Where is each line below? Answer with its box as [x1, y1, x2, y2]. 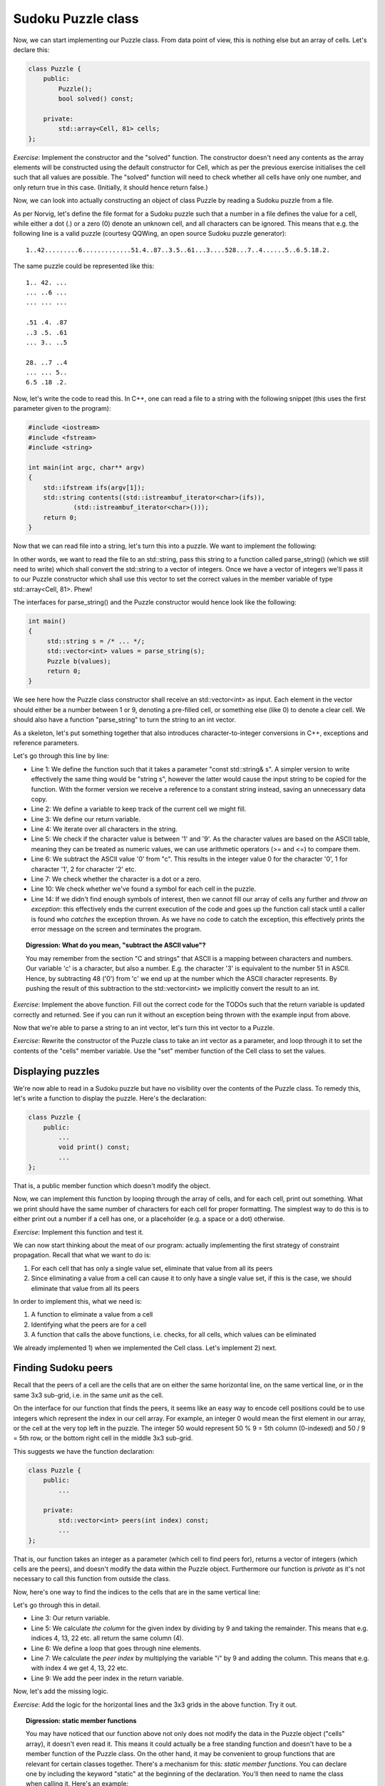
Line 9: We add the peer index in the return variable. [31, 1674, 184, 1682]
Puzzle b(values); [46, 657, 112, 665]
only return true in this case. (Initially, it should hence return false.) [13, 183, 208, 191]
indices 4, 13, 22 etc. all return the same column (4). [31, 1634, 184, 1642]
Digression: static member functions [26, 1716, 137, 1725]
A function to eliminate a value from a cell [31, 1310, 153, 1319]
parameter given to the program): [13, 404, 111, 413]
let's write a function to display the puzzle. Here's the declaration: [13, 1094, 207, 1103]
